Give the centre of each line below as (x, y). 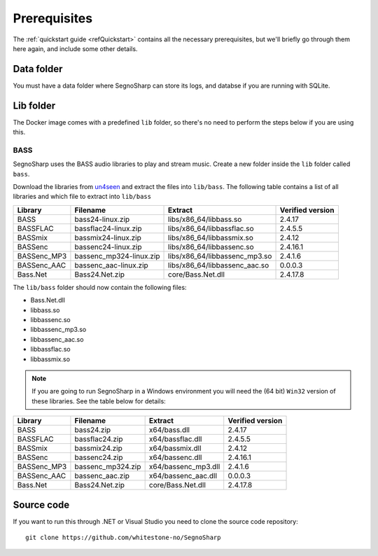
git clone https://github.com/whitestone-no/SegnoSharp (123, 538)
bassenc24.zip (99, 457)
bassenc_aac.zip (102, 476)
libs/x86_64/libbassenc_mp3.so (220, 256)
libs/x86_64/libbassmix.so (211, 237)
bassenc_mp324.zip (108, 467)
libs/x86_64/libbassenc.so (211, 246)
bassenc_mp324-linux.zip (117, 256)
